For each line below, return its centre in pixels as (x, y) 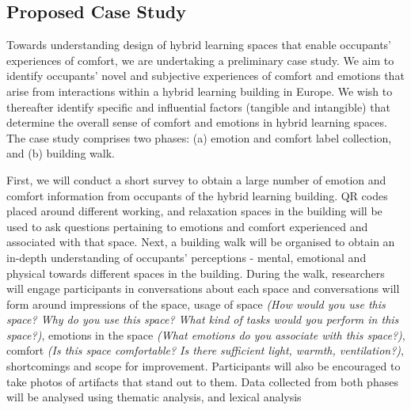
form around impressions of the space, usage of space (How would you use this (196, 304)
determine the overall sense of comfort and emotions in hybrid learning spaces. (197, 122)
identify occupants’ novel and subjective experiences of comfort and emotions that (205, 76)
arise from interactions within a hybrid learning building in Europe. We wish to (200, 91)
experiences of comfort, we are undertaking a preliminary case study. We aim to (200, 60)
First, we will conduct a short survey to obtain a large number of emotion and (196, 179)
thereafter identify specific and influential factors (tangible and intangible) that (198, 106)
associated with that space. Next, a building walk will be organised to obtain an (201, 242)
